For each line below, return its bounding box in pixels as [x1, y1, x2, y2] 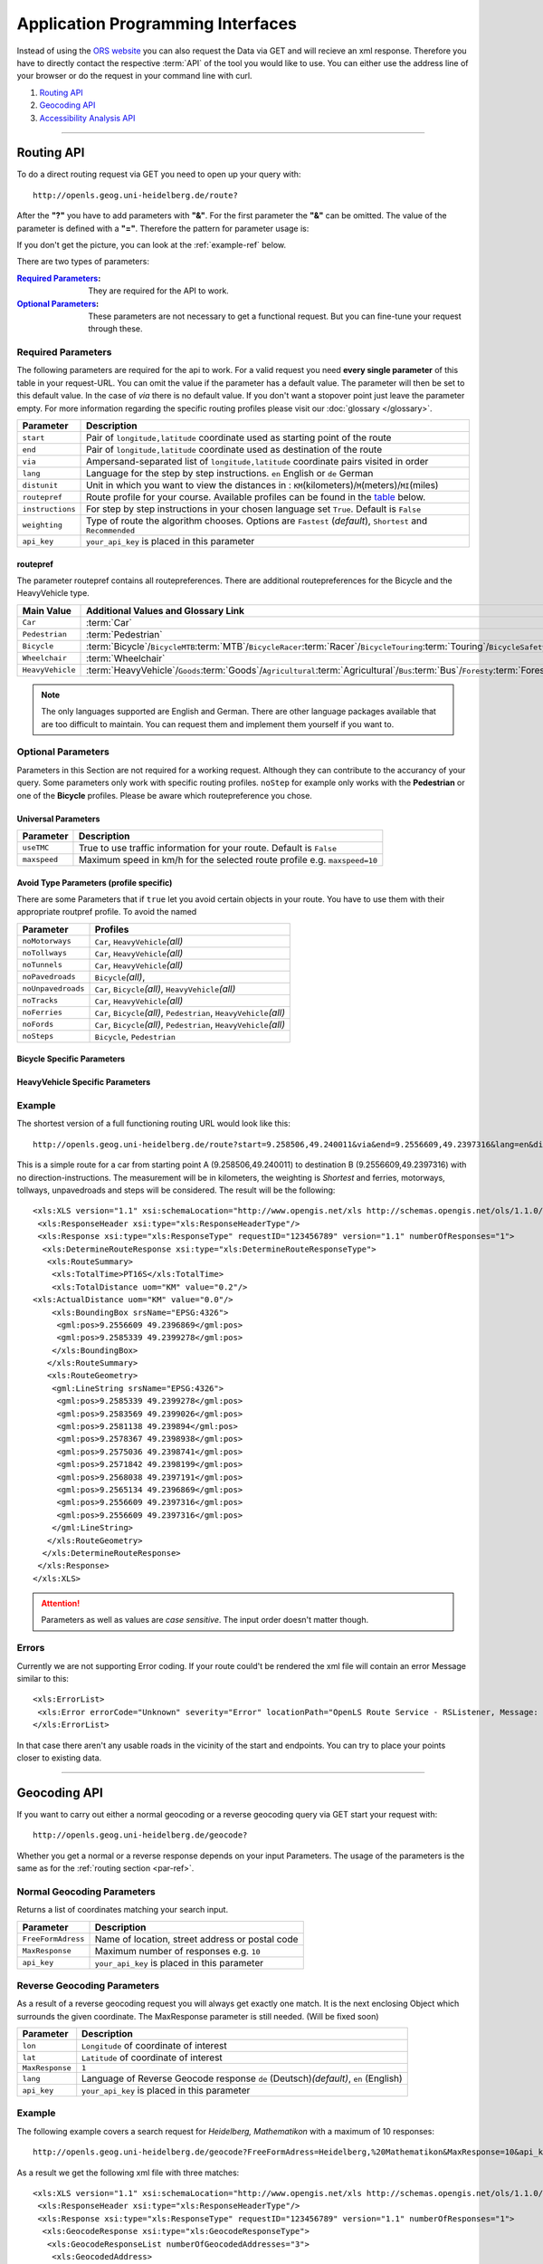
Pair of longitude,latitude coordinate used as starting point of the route [86, 431, 392, 444]
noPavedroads [22, 972, 76, 982]
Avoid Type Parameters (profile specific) [16, 877, 173, 887]
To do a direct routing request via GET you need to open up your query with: [16, 168, 301, 180]
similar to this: [16, 1674, 70, 1684]
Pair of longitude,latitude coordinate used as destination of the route [86, 444, 383, 456]
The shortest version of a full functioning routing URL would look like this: [16, 1118, 291, 1129]
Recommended [86, 526, 136, 536]
